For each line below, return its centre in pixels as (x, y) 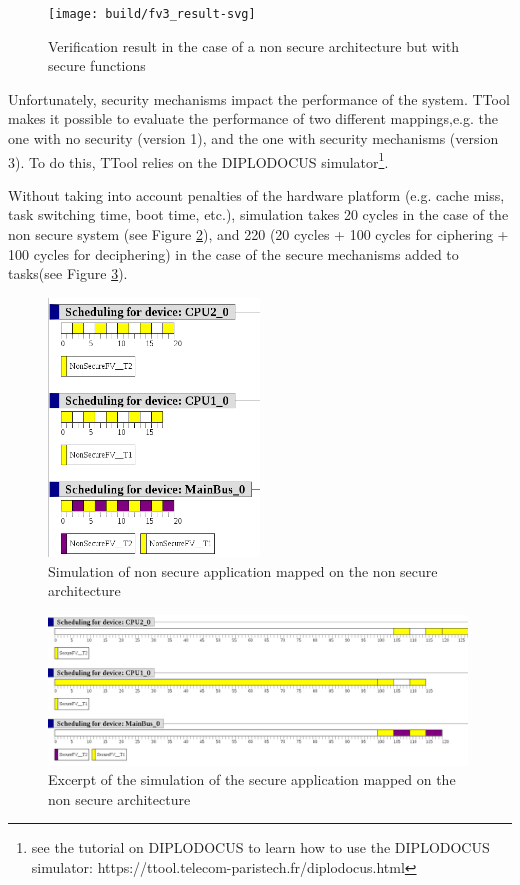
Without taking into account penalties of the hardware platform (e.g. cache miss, (256, 194)
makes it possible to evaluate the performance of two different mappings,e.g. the (253, 118)
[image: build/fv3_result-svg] (152, 14)
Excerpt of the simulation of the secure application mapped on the (252, 779)
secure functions (97, 65)
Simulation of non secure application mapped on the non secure (243, 570)
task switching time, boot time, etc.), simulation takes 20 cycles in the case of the (258, 214)
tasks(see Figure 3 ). (68, 273)
